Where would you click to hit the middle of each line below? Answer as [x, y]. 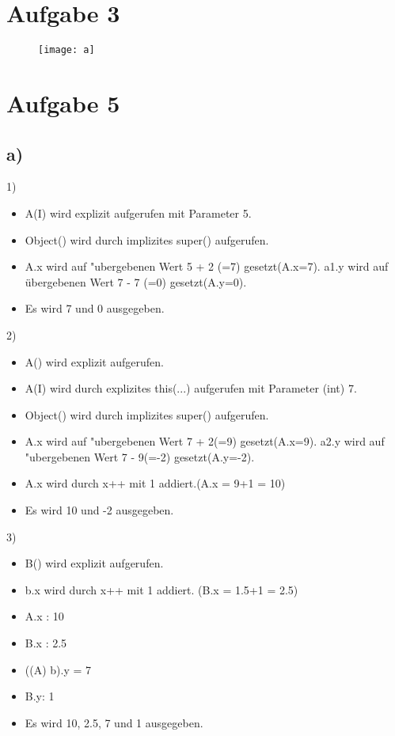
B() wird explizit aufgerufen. [94, 563]
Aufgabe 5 [63, 102]
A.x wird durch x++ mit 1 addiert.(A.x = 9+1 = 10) [155, 483]
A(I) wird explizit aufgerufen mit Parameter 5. [138, 212]
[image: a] [66, 50]
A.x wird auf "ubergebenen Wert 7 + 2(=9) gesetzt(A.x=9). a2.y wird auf [205, 441]
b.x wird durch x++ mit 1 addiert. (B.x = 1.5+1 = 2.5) [161, 589]
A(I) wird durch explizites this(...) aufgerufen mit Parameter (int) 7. [191, 388]
